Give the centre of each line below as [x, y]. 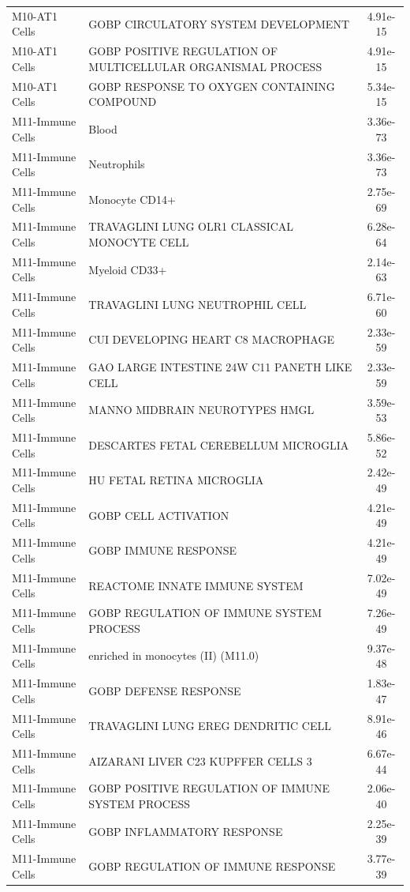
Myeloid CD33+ [128, 269]
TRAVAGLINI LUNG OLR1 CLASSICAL [191, 226]
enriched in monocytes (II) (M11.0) [174, 655]
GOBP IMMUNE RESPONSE [163, 550]
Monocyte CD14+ [132, 199]
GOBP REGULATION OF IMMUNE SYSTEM [205, 613]
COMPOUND [123, 102]
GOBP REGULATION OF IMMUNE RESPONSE [212, 866]
